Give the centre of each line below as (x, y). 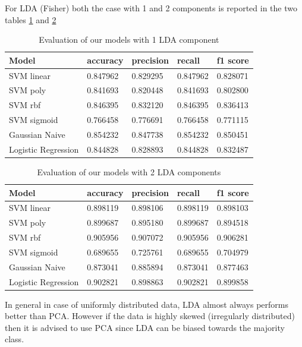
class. (15, 339)
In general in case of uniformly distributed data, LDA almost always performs (147, 304)
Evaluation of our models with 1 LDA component (129, 40)
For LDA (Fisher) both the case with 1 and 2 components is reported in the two (151, 8)
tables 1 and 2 (31, 19)
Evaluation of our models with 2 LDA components (129, 171)
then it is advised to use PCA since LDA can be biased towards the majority (145, 327)
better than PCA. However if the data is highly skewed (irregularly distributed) (150, 316)
